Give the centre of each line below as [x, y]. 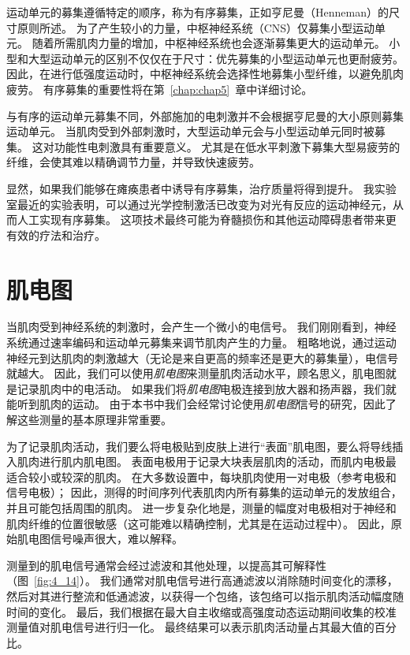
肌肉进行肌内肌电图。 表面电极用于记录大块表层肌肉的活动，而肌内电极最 [207, 461]
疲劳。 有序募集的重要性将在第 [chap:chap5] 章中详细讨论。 [160, 89]
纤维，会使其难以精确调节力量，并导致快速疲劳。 [133, 162]
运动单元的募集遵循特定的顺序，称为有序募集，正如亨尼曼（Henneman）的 [198, 12]
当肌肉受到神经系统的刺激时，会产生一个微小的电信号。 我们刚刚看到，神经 [201, 327]
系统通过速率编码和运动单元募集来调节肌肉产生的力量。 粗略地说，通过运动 [201, 342]
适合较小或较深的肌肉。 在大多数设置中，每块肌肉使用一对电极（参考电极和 [201, 476]
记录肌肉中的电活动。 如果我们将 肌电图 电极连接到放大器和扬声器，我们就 [207, 388]
